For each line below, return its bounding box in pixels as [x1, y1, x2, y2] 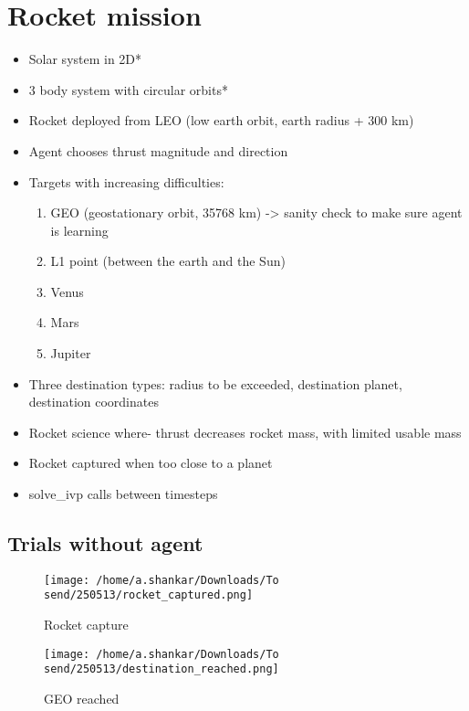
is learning [50, 220, 109, 239]
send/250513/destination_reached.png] [44, 663, 279, 676]
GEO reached [44, 689, 120, 708]
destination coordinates [28, 392, 159, 411]
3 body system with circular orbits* [28, 80, 228, 99]
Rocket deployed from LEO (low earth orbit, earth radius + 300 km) [28, 111, 414, 130]
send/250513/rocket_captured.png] [44, 589, 254, 602]
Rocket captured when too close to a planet [28, 453, 273, 472]
